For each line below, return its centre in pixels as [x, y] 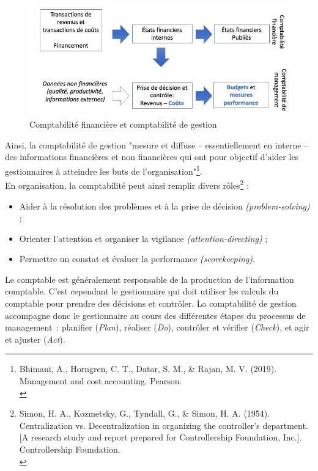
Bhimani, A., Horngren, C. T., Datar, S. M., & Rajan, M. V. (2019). [148, 369]
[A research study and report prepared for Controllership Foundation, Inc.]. [161, 437]
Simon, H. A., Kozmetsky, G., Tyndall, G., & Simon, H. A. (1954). [145, 413]
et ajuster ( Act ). [35, 339]
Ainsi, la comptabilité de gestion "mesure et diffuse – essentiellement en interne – [157, 144]
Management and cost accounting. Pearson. [101, 381]
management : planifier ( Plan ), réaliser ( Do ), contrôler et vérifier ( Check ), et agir [157, 327]
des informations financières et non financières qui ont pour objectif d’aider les [152, 157]
